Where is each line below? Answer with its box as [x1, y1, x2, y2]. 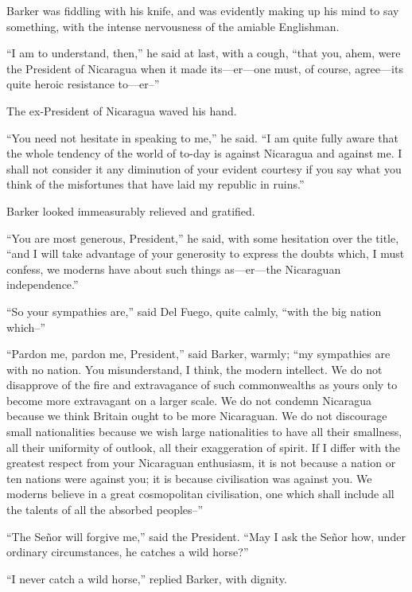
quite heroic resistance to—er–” [6, 76, 160, 92]
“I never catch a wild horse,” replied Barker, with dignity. [6, 570, 287, 586]
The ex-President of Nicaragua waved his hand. [6, 102, 237, 119]
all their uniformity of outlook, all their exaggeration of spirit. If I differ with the [6, 438, 401, 455]
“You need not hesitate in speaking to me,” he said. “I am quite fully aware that [6, 129, 398, 146]
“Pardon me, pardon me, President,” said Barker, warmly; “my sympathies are [6, 345, 391, 362]
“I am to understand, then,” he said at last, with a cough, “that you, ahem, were [6, 45, 401, 61]
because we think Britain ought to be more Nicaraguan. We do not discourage [6, 407, 387, 424]
